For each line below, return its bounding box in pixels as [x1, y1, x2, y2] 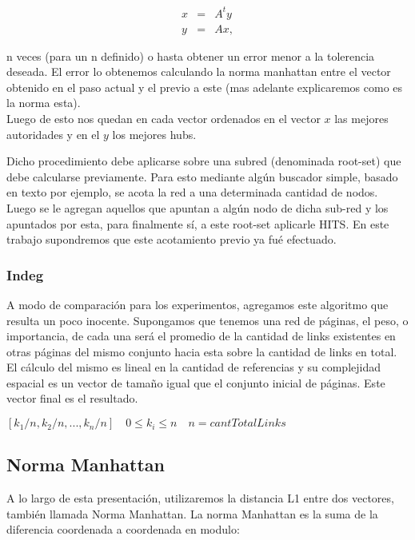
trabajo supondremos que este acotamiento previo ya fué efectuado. [6, 231, 337, 248]
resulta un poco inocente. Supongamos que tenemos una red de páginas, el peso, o [6, 312, 409, 328]
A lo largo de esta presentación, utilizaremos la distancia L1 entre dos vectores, [6, 490, 394, 506]
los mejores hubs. [112, 125, 197, 142]
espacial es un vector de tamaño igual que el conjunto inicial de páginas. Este [6, 374, 385, 391]
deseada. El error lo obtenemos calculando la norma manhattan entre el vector [6, 63, 391, 80]
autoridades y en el [6, 125, 100, 142]
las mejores [334, 109, 389, 126]
